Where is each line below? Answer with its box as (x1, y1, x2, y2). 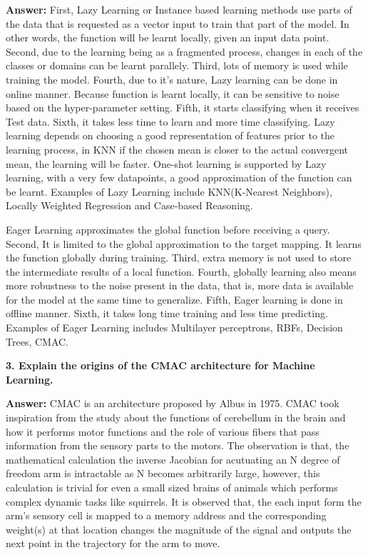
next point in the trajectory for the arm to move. (6, 536, 220, 551)
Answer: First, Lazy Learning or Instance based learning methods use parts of (6, 2, 352, 16)
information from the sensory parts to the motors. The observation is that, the (6, 438, 349, 453)
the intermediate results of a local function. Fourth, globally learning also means (6, 264, 357, 279)
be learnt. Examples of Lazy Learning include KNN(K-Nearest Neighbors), (6, 184, 332, 199)
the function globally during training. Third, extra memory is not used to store (6, 250, 352, 265)
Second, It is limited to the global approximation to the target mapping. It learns (6, 236, 362, 251)
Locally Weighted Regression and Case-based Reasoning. (6, 198, 253, 213)
